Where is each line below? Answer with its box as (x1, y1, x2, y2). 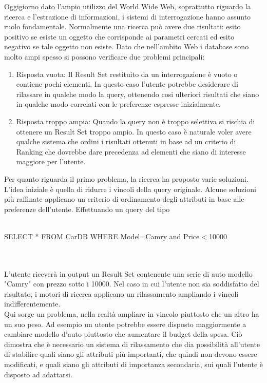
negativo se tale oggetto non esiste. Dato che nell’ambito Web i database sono (4, 41, 249, 52)
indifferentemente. (4, 298, 61, 309)
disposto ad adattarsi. (4, 369, 72, 379)
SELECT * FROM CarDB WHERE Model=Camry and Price (4, 231, 200, 241)
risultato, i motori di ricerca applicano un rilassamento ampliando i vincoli (4, 288, 239, 299)
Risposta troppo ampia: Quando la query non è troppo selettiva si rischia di (16, 116, 255, 126)
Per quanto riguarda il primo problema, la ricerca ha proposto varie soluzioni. (4, 173, 249, 184)
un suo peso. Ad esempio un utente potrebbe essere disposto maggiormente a (4, 318, 246, 329)
